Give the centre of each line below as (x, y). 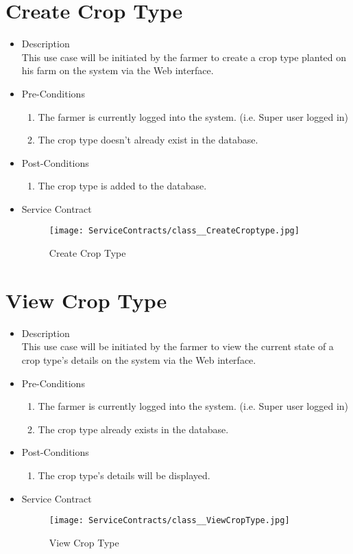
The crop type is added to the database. (122, 186)
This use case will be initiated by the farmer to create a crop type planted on (184, 57)
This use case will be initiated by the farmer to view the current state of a (178, 346)
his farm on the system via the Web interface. (118, 70)
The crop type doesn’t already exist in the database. (148, 140)
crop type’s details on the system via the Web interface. (139, 360)
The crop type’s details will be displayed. (124, 475)
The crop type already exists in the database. (133, 429)
